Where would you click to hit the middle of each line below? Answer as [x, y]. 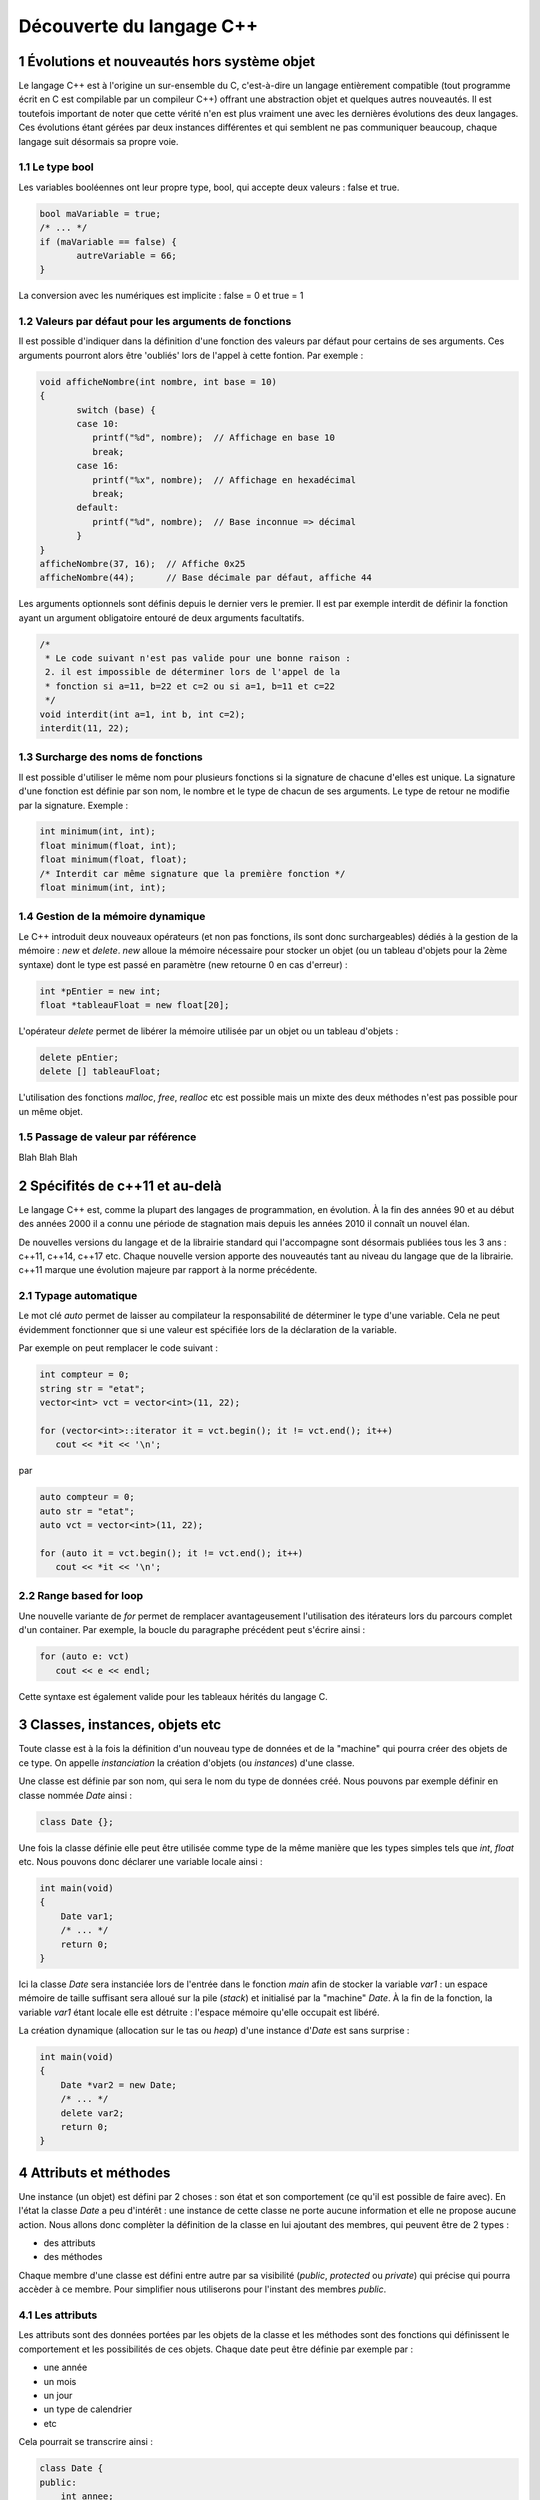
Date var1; [87, 1916]
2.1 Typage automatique [78, 1296]
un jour [58, 2395]
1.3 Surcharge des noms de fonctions [111, 757]
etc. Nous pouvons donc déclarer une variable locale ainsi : [141, 1861]
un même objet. [51, 1111]
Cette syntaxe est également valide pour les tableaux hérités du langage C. [173, 1696]
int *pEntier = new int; [100, 991]
